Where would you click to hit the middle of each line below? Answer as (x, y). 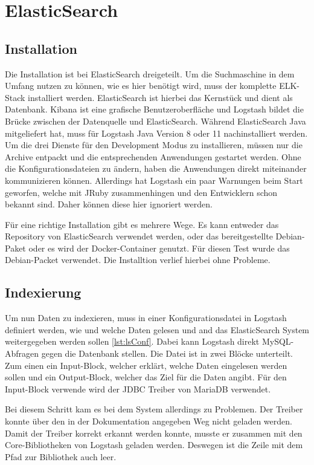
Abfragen (22, 353)
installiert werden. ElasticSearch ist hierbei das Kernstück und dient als (160, 97)
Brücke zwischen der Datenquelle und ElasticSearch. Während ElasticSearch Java (155, 121)
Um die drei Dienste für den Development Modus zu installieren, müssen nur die (154, 145)
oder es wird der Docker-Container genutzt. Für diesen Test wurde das (159, 248)
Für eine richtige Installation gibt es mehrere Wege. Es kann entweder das (142, 224)
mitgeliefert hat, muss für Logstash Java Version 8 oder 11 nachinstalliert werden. (156, 133)
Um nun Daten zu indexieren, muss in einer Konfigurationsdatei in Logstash (146, 318)
